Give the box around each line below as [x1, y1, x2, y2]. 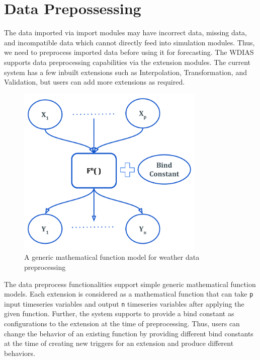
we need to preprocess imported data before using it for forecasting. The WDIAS [4, 47, 254, 57]
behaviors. [4, 347, 35, 358]
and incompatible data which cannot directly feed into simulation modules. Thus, [4, 37, 255, 47]
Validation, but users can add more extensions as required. [4, 77, 185, 87]
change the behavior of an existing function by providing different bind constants [4, 328, 253, 338]
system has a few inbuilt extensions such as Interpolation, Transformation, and [4, 66, 247, 77]
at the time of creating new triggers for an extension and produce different [4, 338, 234, 348]
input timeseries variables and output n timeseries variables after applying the [4, 298, 244, 309]
